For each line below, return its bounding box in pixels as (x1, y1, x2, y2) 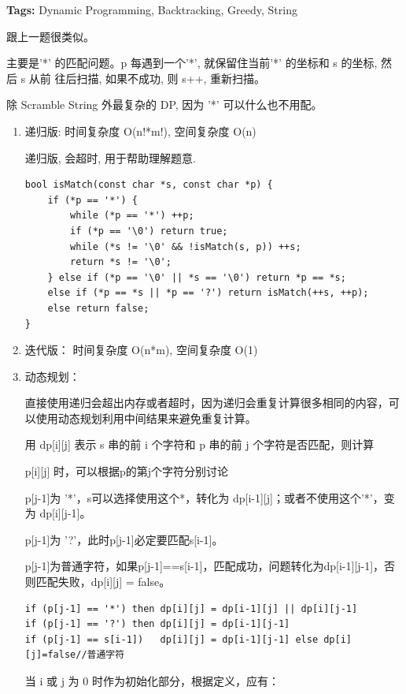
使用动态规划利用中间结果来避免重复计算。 (35, 409, 257, 426)
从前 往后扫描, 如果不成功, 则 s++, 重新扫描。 (28, 69, 266, 86)
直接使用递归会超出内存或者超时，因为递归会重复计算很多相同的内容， (24, 394, 389, 411)
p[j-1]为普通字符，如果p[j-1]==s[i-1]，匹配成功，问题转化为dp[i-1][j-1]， (24, 558, 385, 574)
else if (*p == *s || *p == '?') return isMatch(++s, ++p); (47, 287, 369, 299)
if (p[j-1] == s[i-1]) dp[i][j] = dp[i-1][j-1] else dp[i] (24, 633, 352, 645)
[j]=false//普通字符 (24, 649, 125, 661)
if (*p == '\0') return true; (70, 225, 228, 237)
